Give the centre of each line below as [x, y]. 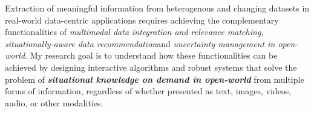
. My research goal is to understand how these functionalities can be [151, 55]
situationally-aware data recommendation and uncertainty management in [140, 43]
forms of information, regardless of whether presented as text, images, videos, [148, 91]
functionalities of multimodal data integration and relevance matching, [134, 32]
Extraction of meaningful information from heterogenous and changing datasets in [157, 8]
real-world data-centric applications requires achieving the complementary [142, 20]
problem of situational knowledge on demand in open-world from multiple [155, 79]
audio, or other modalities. [54, 102]
